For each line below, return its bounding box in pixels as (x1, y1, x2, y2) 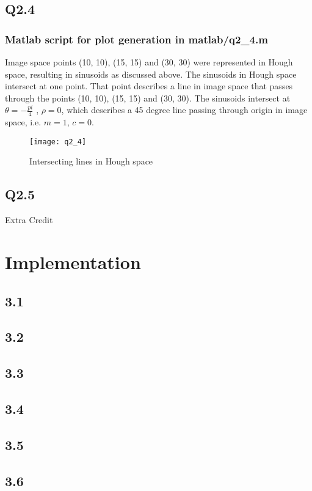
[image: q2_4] (29, 137, 87, 146)
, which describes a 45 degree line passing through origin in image (61, 103, 308, 116)
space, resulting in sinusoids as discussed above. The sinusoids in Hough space (5, 67, 297, 80)
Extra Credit (5, 213, 53, 226)
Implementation (5, 249, 141, 275)
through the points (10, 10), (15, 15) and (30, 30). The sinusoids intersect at (5, 91, 291, 104)
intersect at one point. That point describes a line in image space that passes (5, 79, 293, 92)
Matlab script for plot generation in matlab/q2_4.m (5, 31, 268, 46)
